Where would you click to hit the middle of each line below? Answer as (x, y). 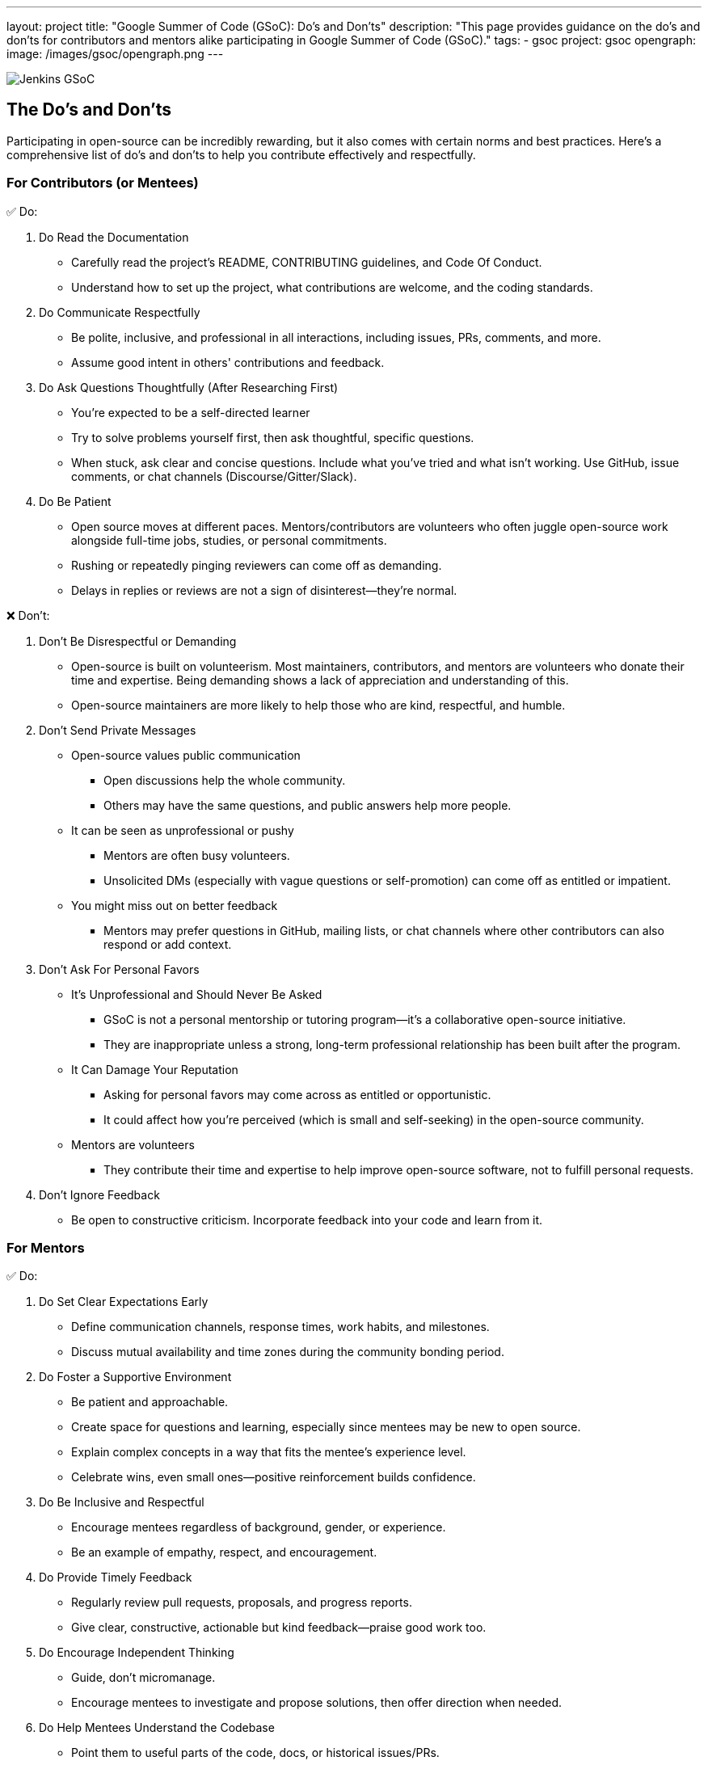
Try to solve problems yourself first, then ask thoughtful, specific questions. (273, 437)
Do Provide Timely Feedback (116, 1578)
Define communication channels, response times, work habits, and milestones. (280, 1327)
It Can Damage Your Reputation (155, 1069)
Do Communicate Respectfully (120, 312)
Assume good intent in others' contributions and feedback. (228, 362)
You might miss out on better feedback (175, 905)
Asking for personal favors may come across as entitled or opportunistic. (297, 1094)
